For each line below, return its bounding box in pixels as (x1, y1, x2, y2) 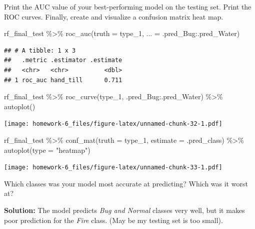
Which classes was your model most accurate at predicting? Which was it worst (4, 178, 248, 188)
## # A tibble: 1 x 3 (4, 47, 76, 54)
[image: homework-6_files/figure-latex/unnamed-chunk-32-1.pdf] (4, 120, 222, 128)
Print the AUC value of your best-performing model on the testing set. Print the (4, 2, 251, 12)
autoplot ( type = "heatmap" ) (4, 144, 90, 155)
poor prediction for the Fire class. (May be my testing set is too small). (4, 214, 223, 225)
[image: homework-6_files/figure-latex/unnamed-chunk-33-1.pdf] (4, 164, 222, 171)
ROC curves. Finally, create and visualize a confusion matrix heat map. (4, 11, 223, 22)
